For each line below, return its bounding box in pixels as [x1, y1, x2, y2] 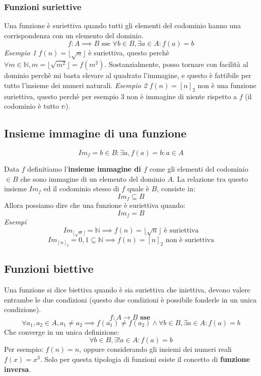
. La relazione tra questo [172, 173, 248, 184]
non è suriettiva [165, 237, 214, 244]
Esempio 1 [4, 47, 36, 58]
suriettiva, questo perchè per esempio [4, 91, 119, 101]
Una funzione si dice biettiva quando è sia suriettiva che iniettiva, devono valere [4, 284, 250, 295]
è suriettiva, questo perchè [88, 47, 169, 58]
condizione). [4, 304, 41, 315]
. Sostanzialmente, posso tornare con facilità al [104, 59, 248, 69]
